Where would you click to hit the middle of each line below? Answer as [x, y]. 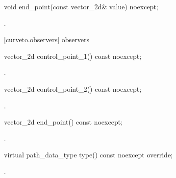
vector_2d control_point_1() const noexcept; [73, 56]
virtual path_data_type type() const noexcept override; [88, 155]
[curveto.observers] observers [47, 39]
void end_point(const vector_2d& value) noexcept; [81, 6]
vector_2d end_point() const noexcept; [63, 122]
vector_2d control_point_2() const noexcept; [73, 89]
